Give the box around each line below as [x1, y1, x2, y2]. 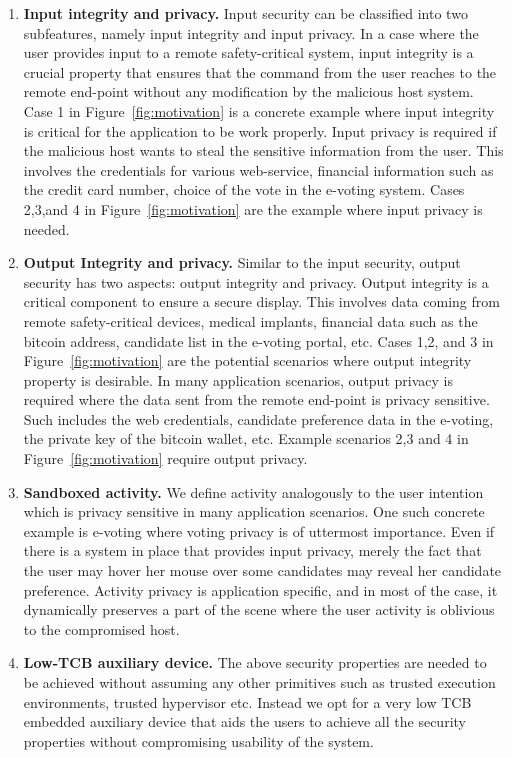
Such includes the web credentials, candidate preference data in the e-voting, [23, 408, 494, 429]
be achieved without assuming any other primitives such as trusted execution [23, 672, 496, 692]
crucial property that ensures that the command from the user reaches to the [23, 61, 497, 82]
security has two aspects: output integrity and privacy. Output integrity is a [23, 271, 489, 292]
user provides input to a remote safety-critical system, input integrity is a [23, 42, 474, 63]
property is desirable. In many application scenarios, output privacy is [23, 369, 453, 390]
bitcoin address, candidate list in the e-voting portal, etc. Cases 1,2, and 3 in [23, 330, 494, 351]
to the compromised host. [23, 618, 180, 639]
